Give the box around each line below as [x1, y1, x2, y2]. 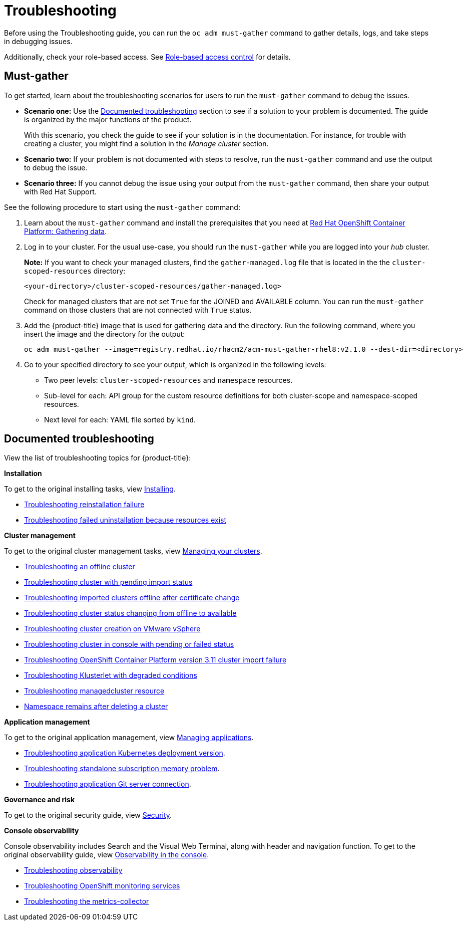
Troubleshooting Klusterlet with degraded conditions [24, 671, 197, 680]
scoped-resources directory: [24, 266, 126, 275]
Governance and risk [4, 795, 75, 804]
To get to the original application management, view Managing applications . [4, 733, 254, 742]
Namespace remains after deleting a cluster [24, 702, 168, 711]
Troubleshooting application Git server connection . [24, 780, 191, 789]
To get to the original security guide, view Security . [4, 811, 172, 820]
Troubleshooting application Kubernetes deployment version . [24, 749, 225, 758]
